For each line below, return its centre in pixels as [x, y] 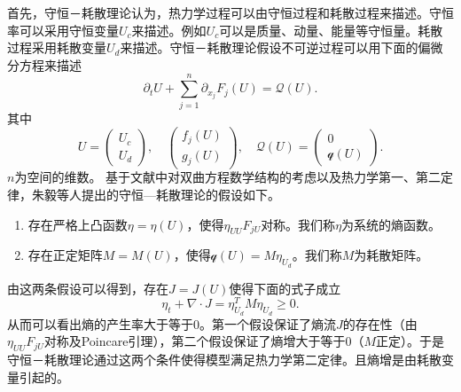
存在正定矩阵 [65, 255]
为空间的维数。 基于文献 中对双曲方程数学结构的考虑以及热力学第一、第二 [228, 177]
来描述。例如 [169, 30]
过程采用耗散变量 [57, 47]
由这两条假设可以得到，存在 [88, 288]
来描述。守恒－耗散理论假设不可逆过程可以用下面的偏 [275, 47]
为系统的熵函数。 [391, 224]
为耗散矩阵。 [391, 255]
